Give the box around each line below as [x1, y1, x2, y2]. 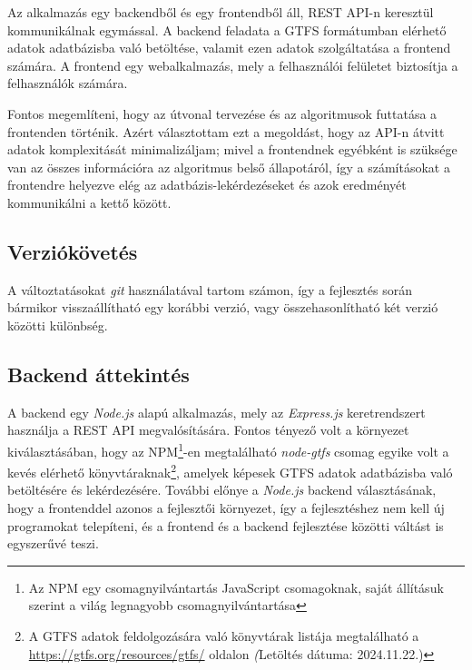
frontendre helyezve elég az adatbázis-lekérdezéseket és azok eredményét [7, 175, 407, 194]
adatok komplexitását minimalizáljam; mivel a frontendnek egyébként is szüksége [7, 140, 457, 159]
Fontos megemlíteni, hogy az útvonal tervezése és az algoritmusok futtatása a [7, 103, 438, 123]
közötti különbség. [7, 315, 108, 334]
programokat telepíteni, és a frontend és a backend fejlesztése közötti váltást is [7, 516, 444, 535]
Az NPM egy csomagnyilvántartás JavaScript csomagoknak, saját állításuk [28, 577, 444, 596]
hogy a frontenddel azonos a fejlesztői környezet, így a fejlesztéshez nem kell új [7, 498, 445, 517]
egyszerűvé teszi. [7, 534, 99, 553]
